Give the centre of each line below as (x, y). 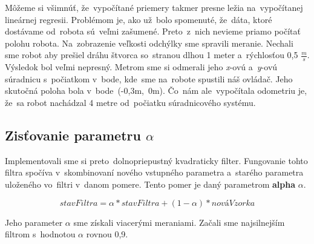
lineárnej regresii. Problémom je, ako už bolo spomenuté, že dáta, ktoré (139, 19)
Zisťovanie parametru (73, 135)
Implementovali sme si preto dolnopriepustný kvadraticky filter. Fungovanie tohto (156, 160)
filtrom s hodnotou (40, 234)
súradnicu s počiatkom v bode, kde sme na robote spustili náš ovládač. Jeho (149, 78)
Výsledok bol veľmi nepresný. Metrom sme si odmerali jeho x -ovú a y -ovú (141, 67)
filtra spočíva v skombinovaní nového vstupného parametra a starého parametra (154, 172)
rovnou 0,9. (107, 234)
